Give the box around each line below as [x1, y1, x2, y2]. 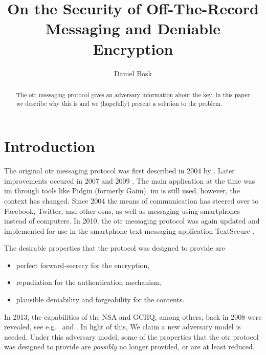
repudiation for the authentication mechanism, [16, 277, 162, 287]
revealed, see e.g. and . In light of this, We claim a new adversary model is [4, 321, 241, 332]
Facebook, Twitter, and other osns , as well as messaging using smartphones [4, 205, 240, 216]
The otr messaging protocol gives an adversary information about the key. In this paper [16, 90, 250, 99]
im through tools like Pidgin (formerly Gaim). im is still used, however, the [4, 185, 240, 196]
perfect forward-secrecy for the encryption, [16, 259, 150, 270]
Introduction [4, 136, 95, 157]
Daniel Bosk [114, 68, 152, 78]
